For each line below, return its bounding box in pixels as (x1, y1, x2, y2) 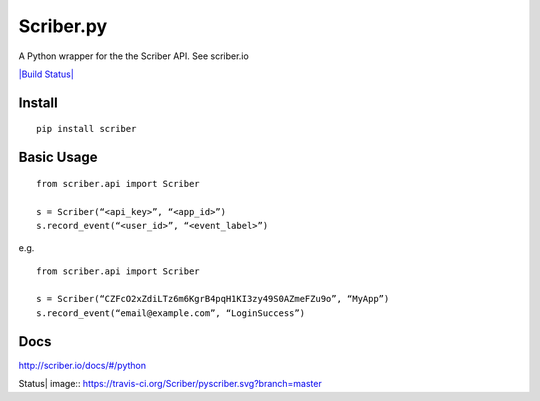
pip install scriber (36, 123, 137, 135)
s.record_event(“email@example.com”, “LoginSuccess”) (36, 307, 305, 319)
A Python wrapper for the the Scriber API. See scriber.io (18, 50, 249, 62)
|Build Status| (18, 68, 74, 80)
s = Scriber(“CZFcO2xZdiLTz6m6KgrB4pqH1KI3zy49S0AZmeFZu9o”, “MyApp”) (36, 293, 390, 305)
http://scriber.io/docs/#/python (18, 359, 147, 371)
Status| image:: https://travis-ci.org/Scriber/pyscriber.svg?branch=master (18, 378, 322, 390)
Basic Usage (18, 149, 98, 166)
